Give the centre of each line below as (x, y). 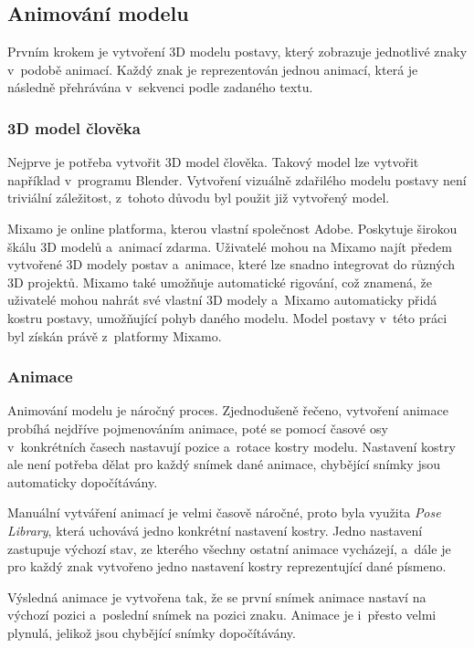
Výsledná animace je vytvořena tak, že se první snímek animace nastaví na (217, 596)
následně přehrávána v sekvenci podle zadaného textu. (160, 87)
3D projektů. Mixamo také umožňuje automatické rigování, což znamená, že (220, 282)
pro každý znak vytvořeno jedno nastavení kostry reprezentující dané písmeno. (227, 566)
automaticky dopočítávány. (83, 481)
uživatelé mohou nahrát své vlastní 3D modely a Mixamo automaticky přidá (222, 300)
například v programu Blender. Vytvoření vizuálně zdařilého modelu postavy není (237, 179)
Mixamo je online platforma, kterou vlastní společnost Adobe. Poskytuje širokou (232, 228)
